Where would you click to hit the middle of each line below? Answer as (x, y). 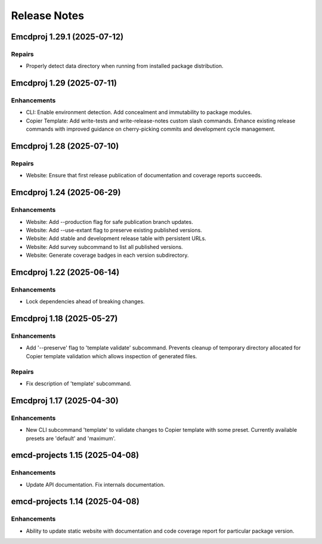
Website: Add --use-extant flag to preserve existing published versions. (114, 230)
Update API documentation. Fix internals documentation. (95, 484)
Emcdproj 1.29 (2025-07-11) (64, 83)
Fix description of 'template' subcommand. (79, 383)
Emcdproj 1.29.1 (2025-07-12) (67, 37)
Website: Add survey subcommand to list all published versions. (104, 247)
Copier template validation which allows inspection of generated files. (112, 356)
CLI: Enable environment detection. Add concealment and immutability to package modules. (139, 112)
